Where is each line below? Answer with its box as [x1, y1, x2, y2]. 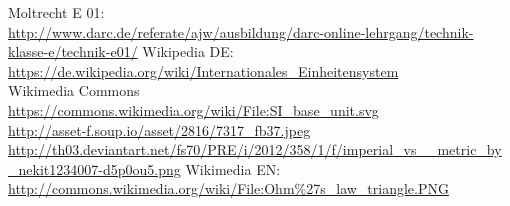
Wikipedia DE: [142, 41, 234, 62]
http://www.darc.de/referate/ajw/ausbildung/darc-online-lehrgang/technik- [8, 21, 474, 42]
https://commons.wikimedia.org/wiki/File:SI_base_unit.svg [8, 99, 379, 120]
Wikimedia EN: [185, 158, 281, 179]
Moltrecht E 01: [8, 2, 105, 22]
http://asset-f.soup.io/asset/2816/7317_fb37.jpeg [8, 119, 311, 140]
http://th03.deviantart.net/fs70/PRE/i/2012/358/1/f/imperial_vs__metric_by [8, 139, 502, 160]
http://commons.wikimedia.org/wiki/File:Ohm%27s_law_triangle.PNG [8, 178, 449, 199]
